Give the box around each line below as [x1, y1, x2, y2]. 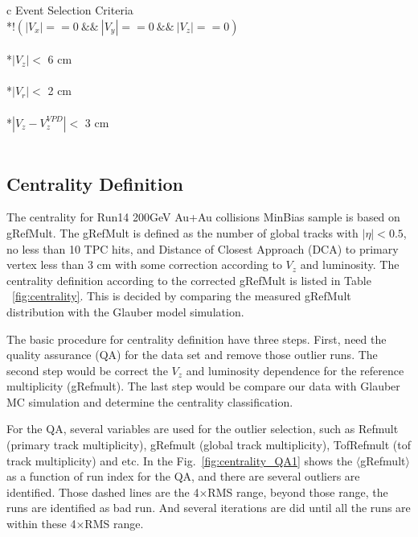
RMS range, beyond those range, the [207, 483, 388, 500]
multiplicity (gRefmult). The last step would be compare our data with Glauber [6, 378, 400, 394]
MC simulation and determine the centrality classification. [6, 393, 293, 410]
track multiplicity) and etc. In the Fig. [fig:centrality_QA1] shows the [6, 452, 353, 469]
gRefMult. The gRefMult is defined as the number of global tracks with [6, 224, 359, 241]
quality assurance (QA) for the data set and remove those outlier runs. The [6, 346, 378, 363]
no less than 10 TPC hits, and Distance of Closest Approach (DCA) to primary [6, 240, 399, 257]
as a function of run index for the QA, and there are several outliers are [6, 468, 360, 485]
